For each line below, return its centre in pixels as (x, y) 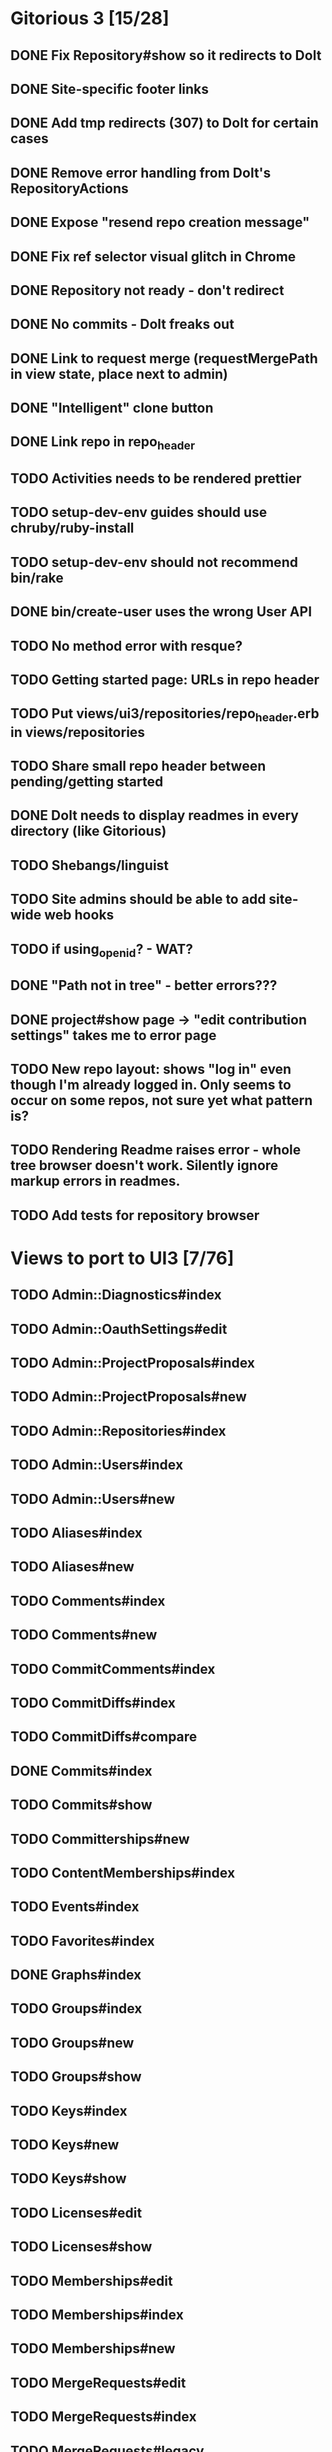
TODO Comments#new (84, 1635)
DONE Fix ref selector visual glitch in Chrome (153, 256)
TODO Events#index (75, 1907)
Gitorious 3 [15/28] (90, 18)
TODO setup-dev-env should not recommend (154, 562)
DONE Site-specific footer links (110, 88)
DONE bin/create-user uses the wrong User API (161, 612)
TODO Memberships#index (97, 2314)
